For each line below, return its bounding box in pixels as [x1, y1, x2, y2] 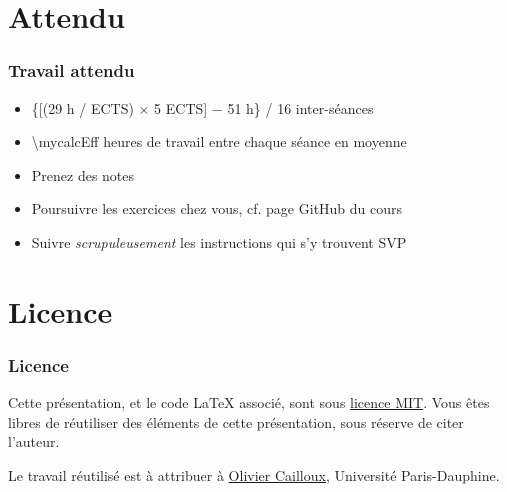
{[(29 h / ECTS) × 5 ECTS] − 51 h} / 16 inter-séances [31, 97, 374, 118]
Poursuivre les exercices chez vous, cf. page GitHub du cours [31, 198, 403, 219]
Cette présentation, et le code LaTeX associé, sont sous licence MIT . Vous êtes [8, 392, 490, 413]
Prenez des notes [31, 164, 135, 185]
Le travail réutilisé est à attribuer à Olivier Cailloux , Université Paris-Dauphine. [8, 464, 500, 485]
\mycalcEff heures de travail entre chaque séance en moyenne [31, 131, 407, 152]
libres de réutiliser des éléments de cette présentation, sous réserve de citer [8, 411, 464, 432]
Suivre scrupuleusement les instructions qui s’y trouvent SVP [31, 231, 407, 252]
